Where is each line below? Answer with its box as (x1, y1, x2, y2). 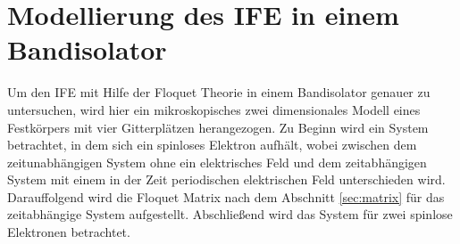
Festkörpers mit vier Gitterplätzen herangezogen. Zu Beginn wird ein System (7, 118, 429, 136)
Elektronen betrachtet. (7, 223, 130, 241)
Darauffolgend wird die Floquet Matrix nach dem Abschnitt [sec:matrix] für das (7, 187, 445, 206)
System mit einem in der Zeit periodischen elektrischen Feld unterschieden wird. (7, 170, 446, 189)
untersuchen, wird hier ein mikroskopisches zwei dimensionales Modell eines (7, 100, 421, 118)
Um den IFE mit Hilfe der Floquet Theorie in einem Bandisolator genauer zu (7, 83, 431, 102)
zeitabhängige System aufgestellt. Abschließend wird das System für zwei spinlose (7, 205, 453, 224)
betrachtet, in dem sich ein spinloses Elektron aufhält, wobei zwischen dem (7, 135, 417, 154)
